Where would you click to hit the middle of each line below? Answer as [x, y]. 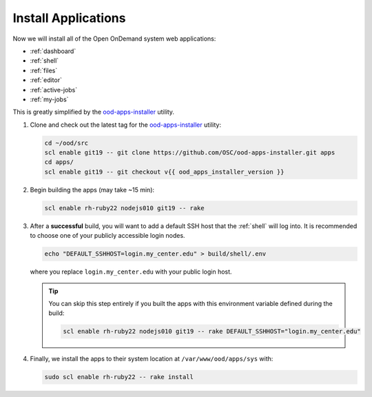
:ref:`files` [44, 70]
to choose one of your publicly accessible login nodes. [107, 236]
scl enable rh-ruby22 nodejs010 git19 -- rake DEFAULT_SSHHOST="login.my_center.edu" [212, 332]
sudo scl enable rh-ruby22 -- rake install [119, 377]
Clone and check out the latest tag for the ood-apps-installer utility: [126, 125]
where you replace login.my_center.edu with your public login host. [131, 272]
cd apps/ [59, 162]
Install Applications [69, 18]
